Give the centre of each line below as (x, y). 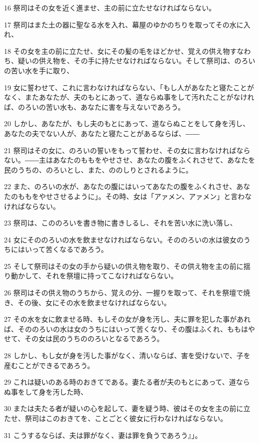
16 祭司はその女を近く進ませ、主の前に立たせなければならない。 (110, 7)
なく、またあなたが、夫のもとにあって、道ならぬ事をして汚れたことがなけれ (129, 97)
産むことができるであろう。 (49, 365)
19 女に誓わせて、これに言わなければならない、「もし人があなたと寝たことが (129, 87)
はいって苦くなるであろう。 (63, 249)
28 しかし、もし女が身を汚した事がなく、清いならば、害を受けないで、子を (127, 355)
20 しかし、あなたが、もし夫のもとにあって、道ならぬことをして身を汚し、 (127, 123)
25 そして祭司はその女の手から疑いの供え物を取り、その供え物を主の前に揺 (127, 266)
